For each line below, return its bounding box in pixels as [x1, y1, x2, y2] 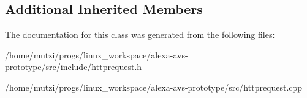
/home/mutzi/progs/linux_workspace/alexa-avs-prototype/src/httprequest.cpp [5, 80, 303, 93]
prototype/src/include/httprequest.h [5, 60, 142, 73]
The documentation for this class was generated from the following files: [5, 28, 275, 41]
